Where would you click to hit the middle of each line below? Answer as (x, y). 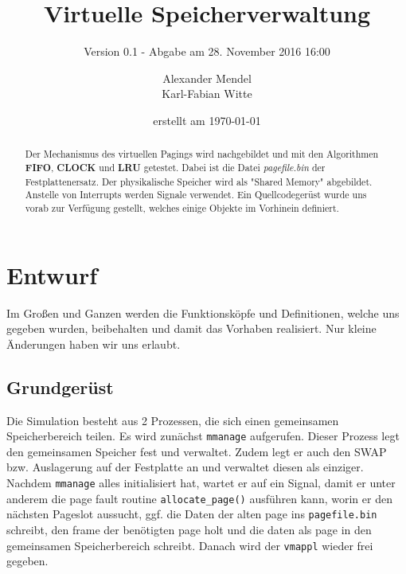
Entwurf (52, 274)
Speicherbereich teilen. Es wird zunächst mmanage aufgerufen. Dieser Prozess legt (203, 436)
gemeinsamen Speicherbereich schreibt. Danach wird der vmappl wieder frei (190, 545)
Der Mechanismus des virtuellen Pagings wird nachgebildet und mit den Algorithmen (202, 154)
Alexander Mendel (207, 78)
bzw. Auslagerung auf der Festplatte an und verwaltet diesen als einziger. (185, 467)
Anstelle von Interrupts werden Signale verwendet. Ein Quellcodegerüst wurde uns (196, 195)
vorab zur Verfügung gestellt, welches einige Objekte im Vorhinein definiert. (182, 207)
